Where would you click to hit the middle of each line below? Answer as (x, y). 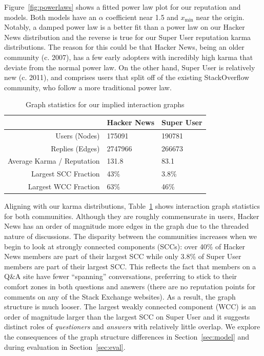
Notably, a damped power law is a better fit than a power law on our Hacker (125, 27)
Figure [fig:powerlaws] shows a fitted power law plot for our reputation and (123, 7)
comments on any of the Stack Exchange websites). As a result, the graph (120, 296)
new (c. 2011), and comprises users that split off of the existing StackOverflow (127, 77)
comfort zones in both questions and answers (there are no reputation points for (130, 286)
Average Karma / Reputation (54, 161)
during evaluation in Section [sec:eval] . (65, 347)
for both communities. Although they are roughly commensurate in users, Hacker (132, 216)
